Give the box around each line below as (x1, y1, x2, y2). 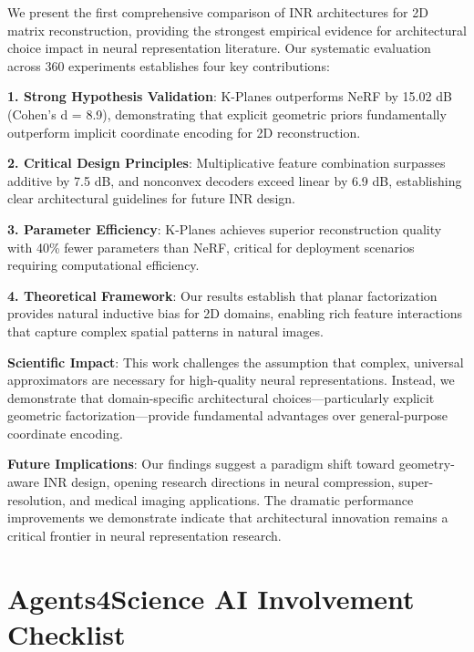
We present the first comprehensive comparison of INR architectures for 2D (7, 3, 428, 21)
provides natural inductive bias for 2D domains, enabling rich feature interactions (7, 304, 462, 323)
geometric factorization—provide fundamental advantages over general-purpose (7, 406, 448, 425)
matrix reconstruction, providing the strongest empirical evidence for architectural (7, 20, 467, 39)
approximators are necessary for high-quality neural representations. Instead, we (7, 370, 455, 389)
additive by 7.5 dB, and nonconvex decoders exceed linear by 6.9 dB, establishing (7, 171, 462, 190)
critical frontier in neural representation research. (7, 525, 282, 544)
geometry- (398, 454, 455, 473)
